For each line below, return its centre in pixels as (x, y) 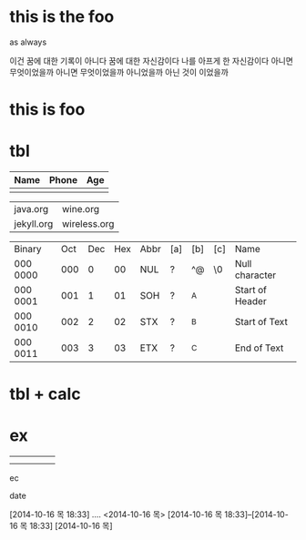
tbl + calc (45, 394)
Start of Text (261, 322)
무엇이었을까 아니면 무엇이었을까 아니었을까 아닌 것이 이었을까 (119, 72)
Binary (28, 250)
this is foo (47, 110)
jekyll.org (34, 224)
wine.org (81, 209)
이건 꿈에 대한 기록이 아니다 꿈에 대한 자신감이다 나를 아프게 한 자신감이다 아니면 (152, 60)
